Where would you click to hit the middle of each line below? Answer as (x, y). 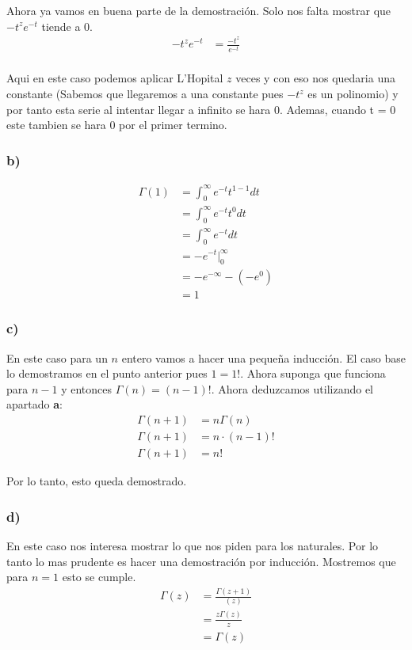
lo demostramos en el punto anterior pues (107, 373)
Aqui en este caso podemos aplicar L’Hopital (115, 78)
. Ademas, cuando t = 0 (338, 109)
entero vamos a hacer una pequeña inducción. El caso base (263, 357)
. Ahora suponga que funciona (313, 373)
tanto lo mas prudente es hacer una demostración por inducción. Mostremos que (201, 561)
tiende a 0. (67, 26)
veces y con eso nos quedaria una (315, 78)
